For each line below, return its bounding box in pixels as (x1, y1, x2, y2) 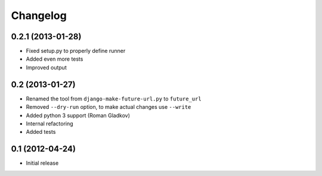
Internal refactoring (26, 120, 74, 127)
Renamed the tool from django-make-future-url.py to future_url (26, 95, 202, 102)
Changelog (11, 9, 67, 22)
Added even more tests (26, 55, 83, 62)
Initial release (26, 159, 59, 166)
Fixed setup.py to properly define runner (26, 48, 126, 55)
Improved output (26, 64, 67, 71)
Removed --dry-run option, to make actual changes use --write (26, 103, 191, 111)
